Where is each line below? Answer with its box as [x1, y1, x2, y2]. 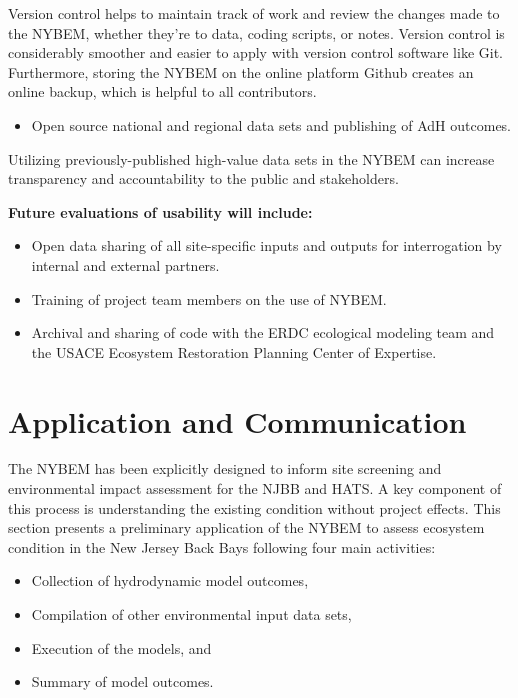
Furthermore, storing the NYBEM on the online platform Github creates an [8, 61, 474, 82]
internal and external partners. [31, 254, 220, 275]
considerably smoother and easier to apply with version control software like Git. [8, 42, 503, 63]
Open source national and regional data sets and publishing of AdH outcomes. [31, 114, 512, 135]
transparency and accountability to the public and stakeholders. [8, 168, 399, 189]
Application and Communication [8, 400, 467, 441]
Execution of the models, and [31, 637, 212, 658]
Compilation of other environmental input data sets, [31, 604, 352, 624]
